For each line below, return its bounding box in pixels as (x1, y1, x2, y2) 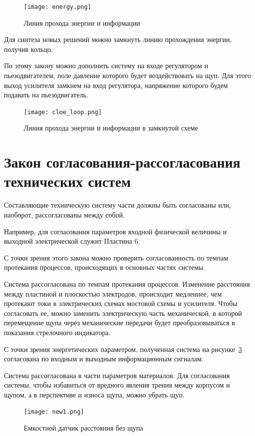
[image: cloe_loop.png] (24, 108, 102, 116)
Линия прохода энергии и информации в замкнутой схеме (24, 123, 198, 133)
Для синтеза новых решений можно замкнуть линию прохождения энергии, (4, 34, 232, 44)
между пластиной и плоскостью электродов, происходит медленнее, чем (4, 288, 222, 299)
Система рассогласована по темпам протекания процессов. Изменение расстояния (4, 278, 250, 289)
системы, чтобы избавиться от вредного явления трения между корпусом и (4, 380, 230, 390)
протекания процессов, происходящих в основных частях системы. (4, 262, 205, 272)
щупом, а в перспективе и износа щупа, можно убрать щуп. (4, 389, 185, 399)
